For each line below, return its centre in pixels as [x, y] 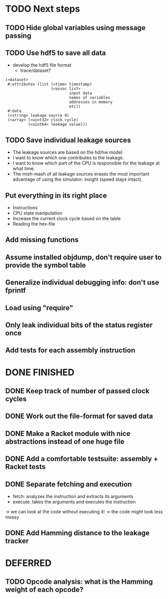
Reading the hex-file [34, 224]
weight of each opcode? [45, 590]
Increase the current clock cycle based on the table [67, 219]
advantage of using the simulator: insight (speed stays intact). [77, 179]
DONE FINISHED [40, 372]
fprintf [16, 291]
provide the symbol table [46, 265]
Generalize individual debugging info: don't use [82, 282]
